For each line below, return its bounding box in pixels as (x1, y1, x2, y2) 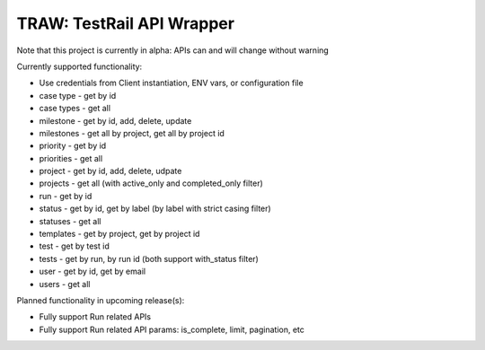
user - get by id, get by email (39, 266, 146, 277)
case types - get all (39, 103, 111, 114)
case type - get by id (39, 90, 117, 101)
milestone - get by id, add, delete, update (39, 115, 192, 126)
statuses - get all (39, 215, 101, 226)
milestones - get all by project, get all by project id (39, 127, 225, 138)
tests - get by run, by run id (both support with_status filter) (39, 253, 260, 264)
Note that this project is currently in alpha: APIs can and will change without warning (16, 45, 330, 56)
